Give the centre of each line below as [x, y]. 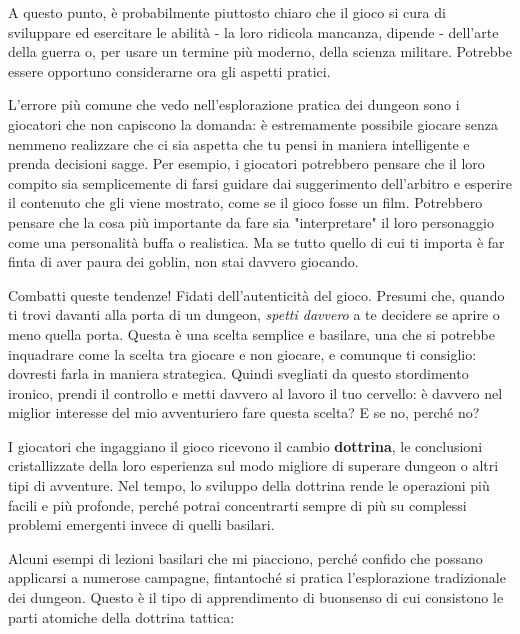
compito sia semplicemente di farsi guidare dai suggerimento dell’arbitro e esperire [260, 182]
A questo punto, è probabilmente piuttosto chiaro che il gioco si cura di [227, 12]
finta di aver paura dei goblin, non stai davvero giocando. [183, 261]
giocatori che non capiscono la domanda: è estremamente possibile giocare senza [253, 123]
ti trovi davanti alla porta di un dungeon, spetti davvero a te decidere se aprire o [254, 314]
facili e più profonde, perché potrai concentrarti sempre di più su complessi [237, 504]
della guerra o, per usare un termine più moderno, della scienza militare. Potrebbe [260, 51]
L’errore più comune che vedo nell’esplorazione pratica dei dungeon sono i [234, 104]
